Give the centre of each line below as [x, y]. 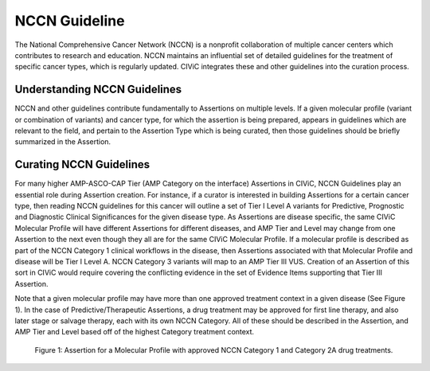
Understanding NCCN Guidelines [98, 90]
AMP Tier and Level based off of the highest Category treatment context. [135, 332]
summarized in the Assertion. [63, 142]
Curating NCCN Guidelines [82, 164]
